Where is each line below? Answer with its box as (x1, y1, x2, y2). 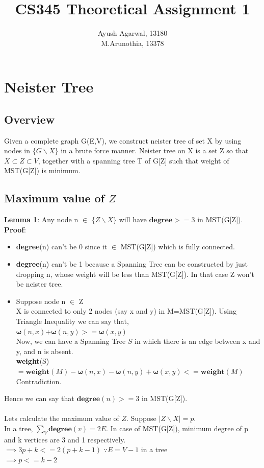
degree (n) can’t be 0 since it (16, 241, 108, 252)
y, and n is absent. (16, 345, 73, 356)
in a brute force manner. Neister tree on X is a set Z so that (61, 145, 249, 156)
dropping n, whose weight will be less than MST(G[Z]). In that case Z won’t (16, 268, 254, 279)
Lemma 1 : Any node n (4, 214, 78, 225)
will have (119, 214, 147, 225)
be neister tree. (16, 278, 63, 289)
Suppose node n (16, 295, 66, 306)
